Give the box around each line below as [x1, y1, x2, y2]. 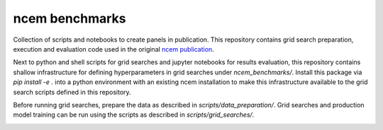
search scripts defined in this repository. [13, 88, 131, 96]
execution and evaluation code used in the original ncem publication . [13, 45, 214, 53]
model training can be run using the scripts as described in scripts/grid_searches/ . [13, 110, 255, 119]
